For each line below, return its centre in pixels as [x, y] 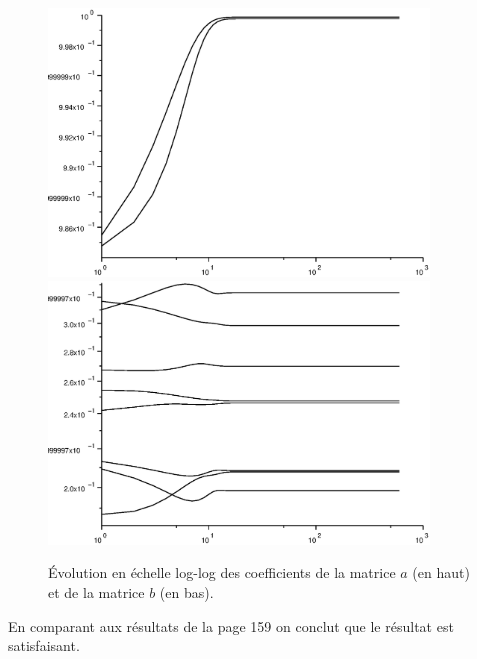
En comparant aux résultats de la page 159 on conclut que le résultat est [231, 625]
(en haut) [441, 572]
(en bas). [186, 591]
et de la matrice [96, 591]
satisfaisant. [44, 645]
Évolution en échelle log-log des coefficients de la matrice [222, 572]
